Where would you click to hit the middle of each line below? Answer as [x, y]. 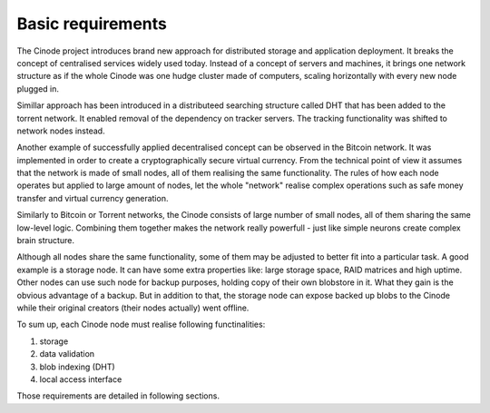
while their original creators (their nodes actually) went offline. [133, 308]
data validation [67, 354]
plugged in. [38, 88]
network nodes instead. [61, 131]
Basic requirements [92, 24]
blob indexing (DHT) [77, 367]
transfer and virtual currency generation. [93, 198]
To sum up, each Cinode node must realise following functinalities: [141, 324]
